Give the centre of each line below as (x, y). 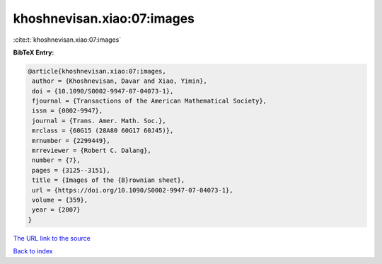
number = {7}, (56, 160)
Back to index (33, 251)
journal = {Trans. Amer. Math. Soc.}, (99, 121)
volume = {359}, (60, 200)
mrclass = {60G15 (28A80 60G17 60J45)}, (103, 131)
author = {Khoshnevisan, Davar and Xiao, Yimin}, (120, 81)
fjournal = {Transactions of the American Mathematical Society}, (150, 101)
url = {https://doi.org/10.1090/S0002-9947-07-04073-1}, (133, 190)
